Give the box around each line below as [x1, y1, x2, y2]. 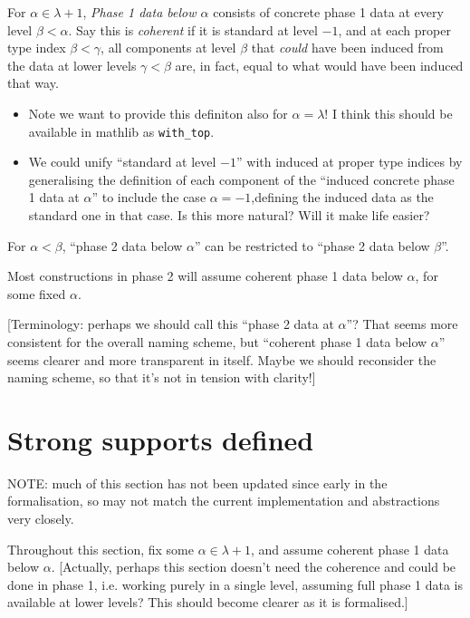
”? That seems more [346, 314, 458, 333]
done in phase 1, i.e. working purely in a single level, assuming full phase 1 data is [7, 575, 463, 594]
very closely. [7, 509, 74, 528]
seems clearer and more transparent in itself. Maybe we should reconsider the [7, 350, 436, 369]
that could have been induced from [251, 38, 444, 57]
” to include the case [91, 188, 206, 207]
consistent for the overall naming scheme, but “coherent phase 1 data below [7, 332, 427, 351]
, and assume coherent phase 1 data [251, 539, 449, 558]
